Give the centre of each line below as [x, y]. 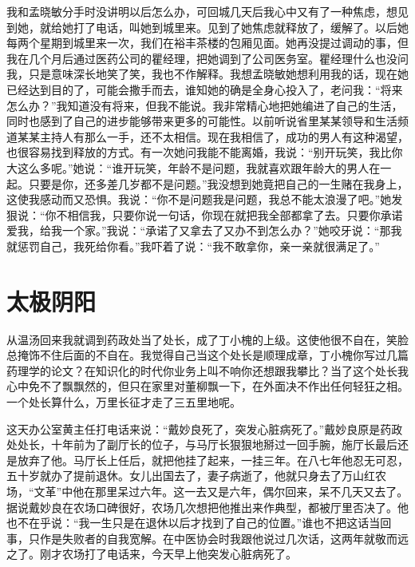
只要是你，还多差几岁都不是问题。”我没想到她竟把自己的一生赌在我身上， [218, 183]
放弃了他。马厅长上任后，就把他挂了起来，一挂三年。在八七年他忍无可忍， [213, 460]
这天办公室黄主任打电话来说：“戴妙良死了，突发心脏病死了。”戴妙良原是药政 [205, 428]
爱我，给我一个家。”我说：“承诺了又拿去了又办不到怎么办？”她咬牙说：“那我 [204, 230]
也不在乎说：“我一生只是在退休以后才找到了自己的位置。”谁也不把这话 [188, 523]
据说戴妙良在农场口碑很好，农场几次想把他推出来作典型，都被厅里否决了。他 [207, 507]
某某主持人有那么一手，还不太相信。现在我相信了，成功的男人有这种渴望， [213, 136]
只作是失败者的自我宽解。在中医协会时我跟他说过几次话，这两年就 [202, 538]
